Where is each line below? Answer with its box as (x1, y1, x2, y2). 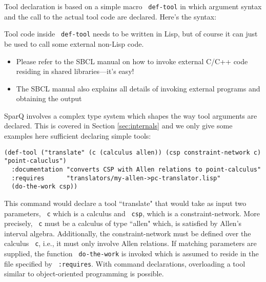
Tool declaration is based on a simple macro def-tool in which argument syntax (4, 1, 262, 11)
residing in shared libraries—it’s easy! (16, 66, 134, 77)
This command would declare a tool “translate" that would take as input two (4, 197, 247, 208)
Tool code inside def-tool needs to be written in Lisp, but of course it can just (4, 28, 258, 39)
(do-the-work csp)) (11, 183, 78, 191)
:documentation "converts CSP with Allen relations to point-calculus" (11, 165, 261, 173)
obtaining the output (16, 93, 82, 104)
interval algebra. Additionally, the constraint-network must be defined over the (4, 228, 251, 238)
